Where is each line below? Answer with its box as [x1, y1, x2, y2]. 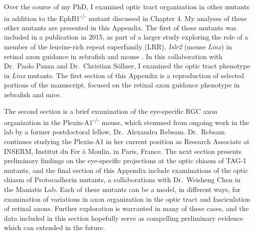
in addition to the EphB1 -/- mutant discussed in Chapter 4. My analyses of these [4, 11, 247, 23]
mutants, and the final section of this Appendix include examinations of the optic [4, 165, 248, 175]
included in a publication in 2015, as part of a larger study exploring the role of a [4, 32, 248, 42]
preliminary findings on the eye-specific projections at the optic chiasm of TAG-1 [4, 155, 247, 166]
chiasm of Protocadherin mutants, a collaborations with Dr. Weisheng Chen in [4, 174, 241, 185]
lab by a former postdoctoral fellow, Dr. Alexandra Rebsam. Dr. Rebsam [4, 127, 225, 137]
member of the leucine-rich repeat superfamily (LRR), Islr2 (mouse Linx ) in [4, 42, 232, 52]
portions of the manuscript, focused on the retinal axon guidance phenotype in [4, 80, 240, 90]
